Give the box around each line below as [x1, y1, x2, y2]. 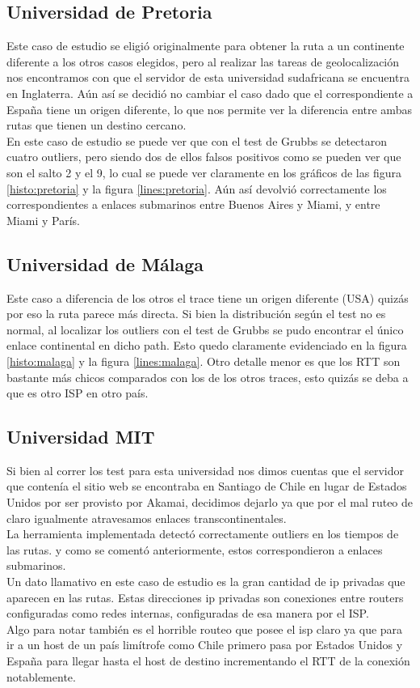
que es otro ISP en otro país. [6, 384, 149, 401]
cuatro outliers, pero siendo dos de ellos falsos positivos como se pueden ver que [6, 148, 401, 165]
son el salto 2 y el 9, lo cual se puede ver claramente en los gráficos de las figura [6, 164, 401, 180]
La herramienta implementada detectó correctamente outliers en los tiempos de [6, 525, 399, 542]
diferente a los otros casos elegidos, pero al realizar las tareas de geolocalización [6, 53, 400, 70]
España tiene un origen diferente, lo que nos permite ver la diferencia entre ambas [6, 100, 412, 117]
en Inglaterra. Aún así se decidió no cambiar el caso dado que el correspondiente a [6, 84, 414, 101]
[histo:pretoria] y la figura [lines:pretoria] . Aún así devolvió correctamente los [6, 180, 387, 197]
